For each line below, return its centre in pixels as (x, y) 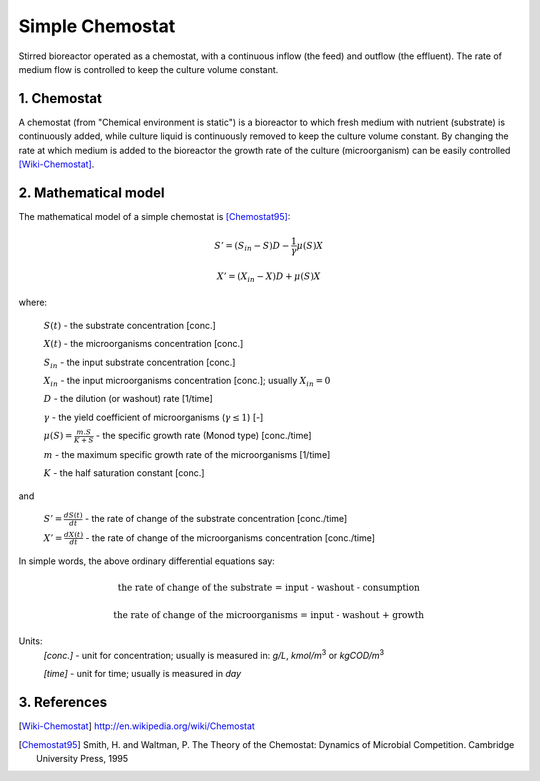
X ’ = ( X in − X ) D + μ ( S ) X (268, 277)
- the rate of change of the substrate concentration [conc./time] (216, 519)
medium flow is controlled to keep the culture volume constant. (148, 69)
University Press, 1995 (82, 758)
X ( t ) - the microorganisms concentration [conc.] (143, 344)
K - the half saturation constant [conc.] (124, 473)
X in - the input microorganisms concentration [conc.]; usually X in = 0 (187, 382)
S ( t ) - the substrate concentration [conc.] (130, 325)
